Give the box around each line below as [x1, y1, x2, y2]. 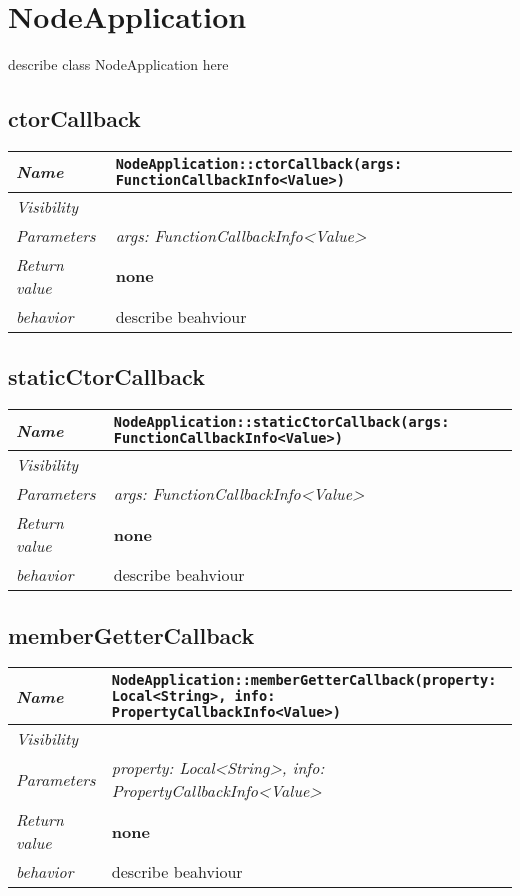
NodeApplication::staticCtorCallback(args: [113, 414, 450, 431]
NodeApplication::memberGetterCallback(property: [111, 672, 497, 689]
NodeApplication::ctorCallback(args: [115, 155, 403, 172]
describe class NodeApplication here [8, 54, 229, 75]
